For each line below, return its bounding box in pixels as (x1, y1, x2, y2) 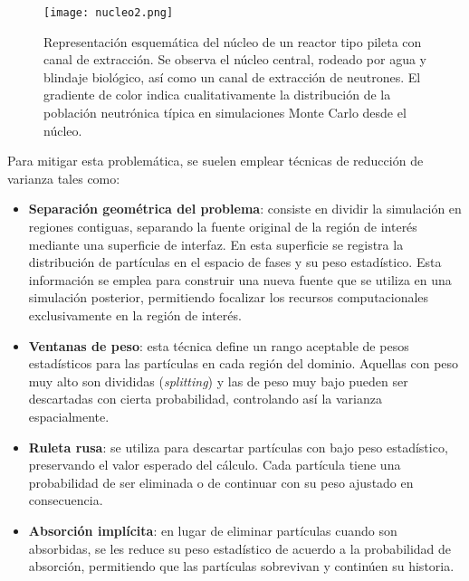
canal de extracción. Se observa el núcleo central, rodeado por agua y (43, 50, 426, 69)
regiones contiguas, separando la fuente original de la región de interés (28, 217, 417, 235)
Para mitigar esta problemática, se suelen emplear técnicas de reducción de (7, 151, 424, 170)
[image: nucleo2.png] (43, 6, 174, 19)
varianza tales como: (7, 168, 120, 187)
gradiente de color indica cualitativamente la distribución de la (43, 85, 391, 104)
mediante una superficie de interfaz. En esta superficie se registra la (28, 234, 404, 253)
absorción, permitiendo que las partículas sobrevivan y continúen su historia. (28, 557, 455, 576)
